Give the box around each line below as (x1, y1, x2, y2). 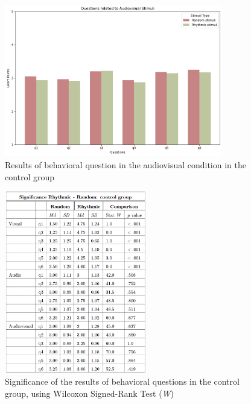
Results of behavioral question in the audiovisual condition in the (5, 159, 246, 171)
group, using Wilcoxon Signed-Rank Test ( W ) (5, 387, 174, 399)
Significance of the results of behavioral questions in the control (5, 374, 240, 387)
